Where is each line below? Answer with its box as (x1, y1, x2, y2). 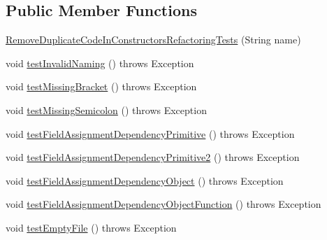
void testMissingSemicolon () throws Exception (6, 102, 207, 117)
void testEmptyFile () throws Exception (6, 220, 177, 234)
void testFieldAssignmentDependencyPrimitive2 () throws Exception (6, 150, 300, 164)
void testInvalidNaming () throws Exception (6, 55, 194, 70)
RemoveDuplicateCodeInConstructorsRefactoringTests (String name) (6, 32, 301, 47)
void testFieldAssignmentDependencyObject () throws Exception (6, 173, 284, 188)
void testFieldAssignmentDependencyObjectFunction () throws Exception (6, 197, 321, 211)
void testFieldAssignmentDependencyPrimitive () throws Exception (6, 126, 295, 141)
